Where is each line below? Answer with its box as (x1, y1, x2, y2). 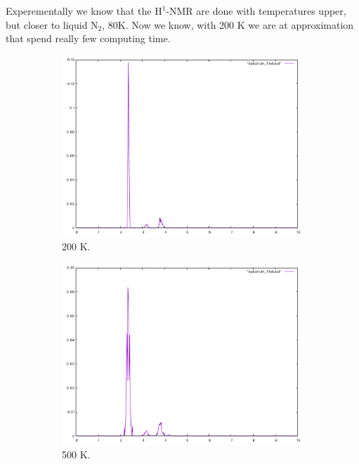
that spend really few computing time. (6, 31, 171, 46)
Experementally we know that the (6, 4, 152, 18)
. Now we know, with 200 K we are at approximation (125, 17, 354, 32)
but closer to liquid (6, 17, 88, 32)
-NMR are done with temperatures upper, (166, 4, 346, 18)
